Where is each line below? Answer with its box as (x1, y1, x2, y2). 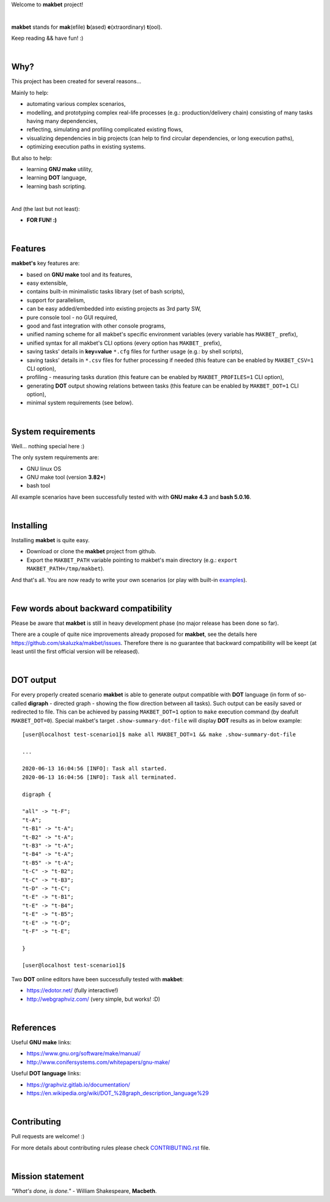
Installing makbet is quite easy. (11, 537, 90, 544)
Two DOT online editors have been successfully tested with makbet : (11, 975, 184, 983)
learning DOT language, (26, 174, 87, 182)
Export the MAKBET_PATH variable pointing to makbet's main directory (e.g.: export (26, 556, 238, 564)
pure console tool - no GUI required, (26, 314, 118, 321)
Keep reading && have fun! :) (11, 34, 84, 42)
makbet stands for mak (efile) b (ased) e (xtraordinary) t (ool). (11, 23, 163, 31)
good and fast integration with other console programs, (26, 322, 166, 330)
